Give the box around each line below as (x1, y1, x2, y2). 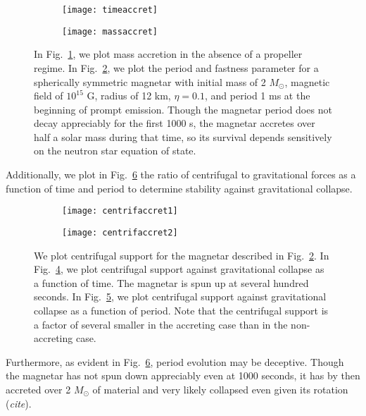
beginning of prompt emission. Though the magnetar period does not (34, 102, 332, 116)
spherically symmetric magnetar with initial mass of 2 (34, 74, 266, 89)
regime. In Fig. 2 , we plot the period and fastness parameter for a (34, 60, 319, 75)
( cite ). (6, 396, 32, 410)
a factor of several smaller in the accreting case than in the (34, 317, 288, 331)
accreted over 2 (6, 381, 71, 396)
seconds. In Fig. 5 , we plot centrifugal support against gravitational (34, 289, 327, 304)
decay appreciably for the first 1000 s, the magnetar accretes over (34, 116, 315, 130)
